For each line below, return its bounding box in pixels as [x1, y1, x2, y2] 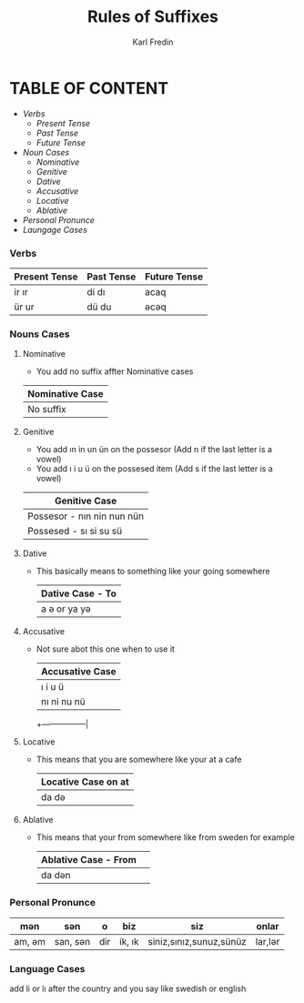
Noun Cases [22, 147, 70, 157]
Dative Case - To [40, 587, 117, 600]
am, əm [14, 935, 46, 947]
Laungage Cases [22, 224, 88, 235]
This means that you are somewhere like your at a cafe [35, 754, 242, 765]
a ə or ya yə [40, 603, 91, 615]
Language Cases [9, 962, 86, 975]
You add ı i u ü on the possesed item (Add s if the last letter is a [35, 463, 273, 474]
